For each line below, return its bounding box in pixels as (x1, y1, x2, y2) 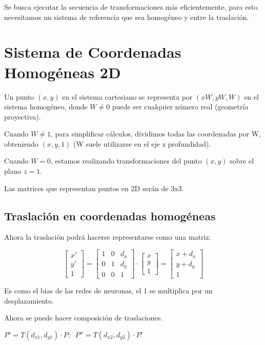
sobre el (230, 155, 254, 166)
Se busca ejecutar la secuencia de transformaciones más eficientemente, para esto (4, 2, 258, 12)
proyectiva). (4, 111, 41, 122)
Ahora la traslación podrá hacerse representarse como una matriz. (4, 232, 211, 242)
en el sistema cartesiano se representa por (62, 91, 193, 102)
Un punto (4, 91, 34, 102)
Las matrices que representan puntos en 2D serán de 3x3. (4, 182, 184, 193)
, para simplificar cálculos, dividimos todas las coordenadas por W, (51, 128, 261, 139)
